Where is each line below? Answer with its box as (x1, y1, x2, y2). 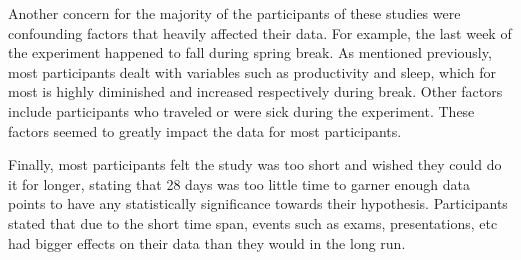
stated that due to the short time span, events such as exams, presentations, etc (8, 212, 498, 233)
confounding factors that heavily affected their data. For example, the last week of (8, 22, 512, 43)
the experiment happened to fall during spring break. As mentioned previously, (8, 42, 492, 63)
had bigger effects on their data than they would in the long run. (8, 232, 406, 253)
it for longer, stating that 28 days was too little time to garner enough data (8, 173, 470, 194)
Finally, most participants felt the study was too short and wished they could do (8, 154, 502, 175)
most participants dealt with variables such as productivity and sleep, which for (8, 61, 496, 82)
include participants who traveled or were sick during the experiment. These (8, 100, 475, 121)
